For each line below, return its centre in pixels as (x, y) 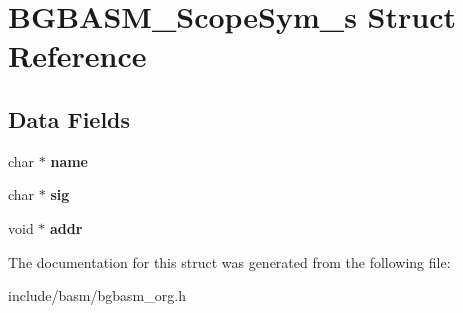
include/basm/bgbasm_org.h (97, 295)
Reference (77, 55)
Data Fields (69, 118)
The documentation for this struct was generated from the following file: (229, 261)
